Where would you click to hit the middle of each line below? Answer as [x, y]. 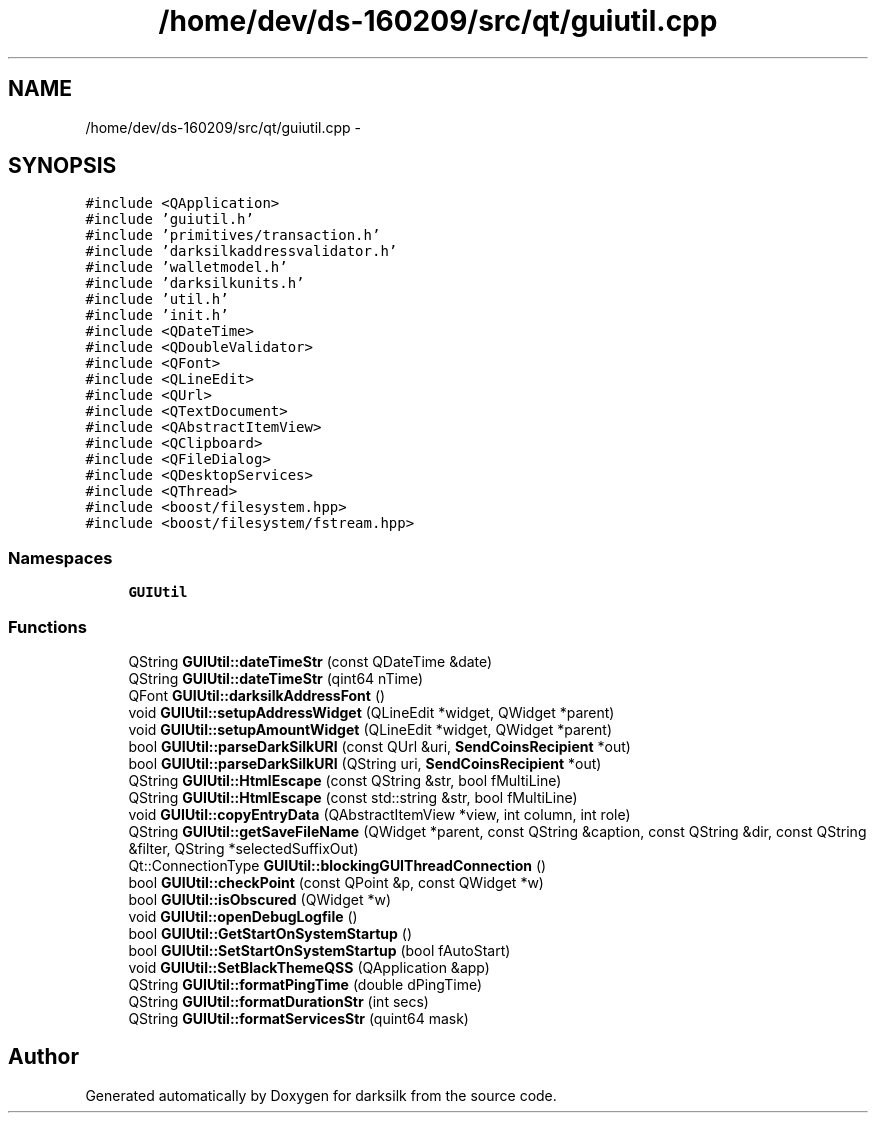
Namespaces [60, 557]
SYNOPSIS [62, 166]
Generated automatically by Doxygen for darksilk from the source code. [321, 1095]
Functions [47, 626]
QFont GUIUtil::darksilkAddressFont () [257, 695]
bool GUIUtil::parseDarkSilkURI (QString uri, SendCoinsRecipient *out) [365, 763]
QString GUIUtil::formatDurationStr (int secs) [278, 1001]
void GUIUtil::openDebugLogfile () [243, 916]
